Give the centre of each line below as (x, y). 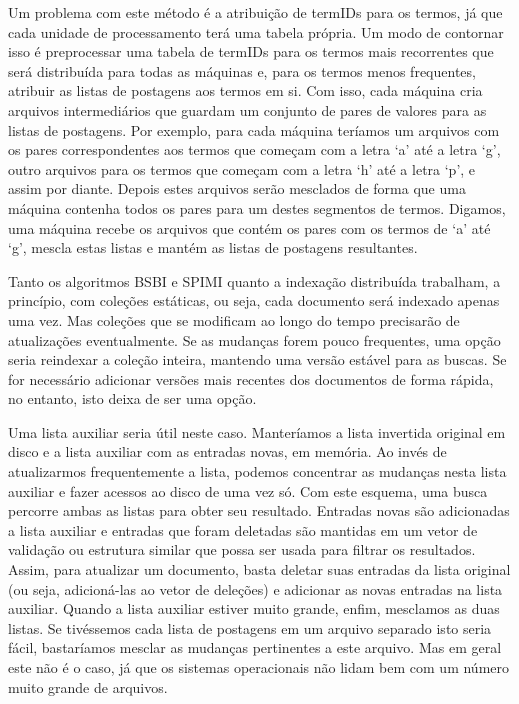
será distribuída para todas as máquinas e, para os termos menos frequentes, (242, 70)
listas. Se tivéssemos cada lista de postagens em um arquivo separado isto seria (250, 627)
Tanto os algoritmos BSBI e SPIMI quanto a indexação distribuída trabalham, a (254, 280)
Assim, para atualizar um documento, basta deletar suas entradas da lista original (259, 569)
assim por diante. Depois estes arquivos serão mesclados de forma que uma (237, 188)
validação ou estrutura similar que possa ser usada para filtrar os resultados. (242, 549)
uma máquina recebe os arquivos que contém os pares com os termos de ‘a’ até (249, 227)
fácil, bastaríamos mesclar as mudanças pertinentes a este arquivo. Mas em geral (255, 647)
